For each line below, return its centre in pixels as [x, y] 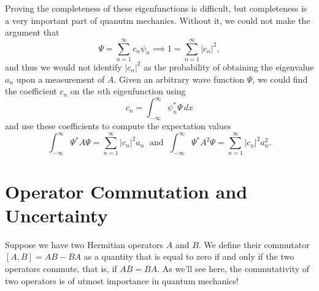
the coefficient [31, 91]
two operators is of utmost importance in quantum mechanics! [122, 280]
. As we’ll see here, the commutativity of [233, 268]
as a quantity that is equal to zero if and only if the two [189, 256]
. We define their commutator [254, 244]
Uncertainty [56, 215]
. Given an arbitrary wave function [179, 79]
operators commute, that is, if [61, 268]
